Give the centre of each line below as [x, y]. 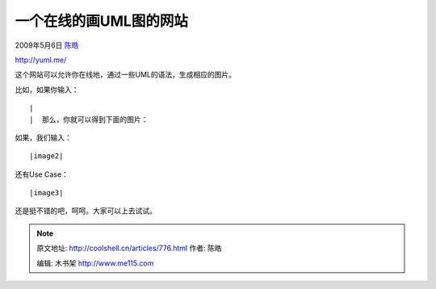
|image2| [46, 156]
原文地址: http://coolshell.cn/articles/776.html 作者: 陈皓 [129, 248]
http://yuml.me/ [41, 60]
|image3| [46, 193]
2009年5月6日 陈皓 [47, 45]
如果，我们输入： [43, 137]
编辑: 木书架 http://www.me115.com [95, 263]
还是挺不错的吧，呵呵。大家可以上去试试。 [86, 211]
